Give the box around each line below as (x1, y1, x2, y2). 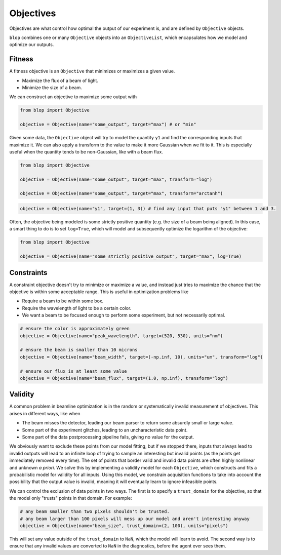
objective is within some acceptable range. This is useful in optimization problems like (9, 289, 189, 295)
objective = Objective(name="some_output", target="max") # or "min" (20, 122, 196, 128)
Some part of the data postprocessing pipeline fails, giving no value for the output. (22, 434, 194, 440)
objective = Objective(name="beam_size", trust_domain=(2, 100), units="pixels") (20, 523, 229, 529)
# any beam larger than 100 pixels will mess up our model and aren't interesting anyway (20, 516, 250, 522)
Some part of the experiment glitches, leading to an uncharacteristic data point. (22, 427, 188, 433)
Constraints (9, 268, 48, 277)
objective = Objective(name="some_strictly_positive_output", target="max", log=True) (20, 254, 242, 259)
